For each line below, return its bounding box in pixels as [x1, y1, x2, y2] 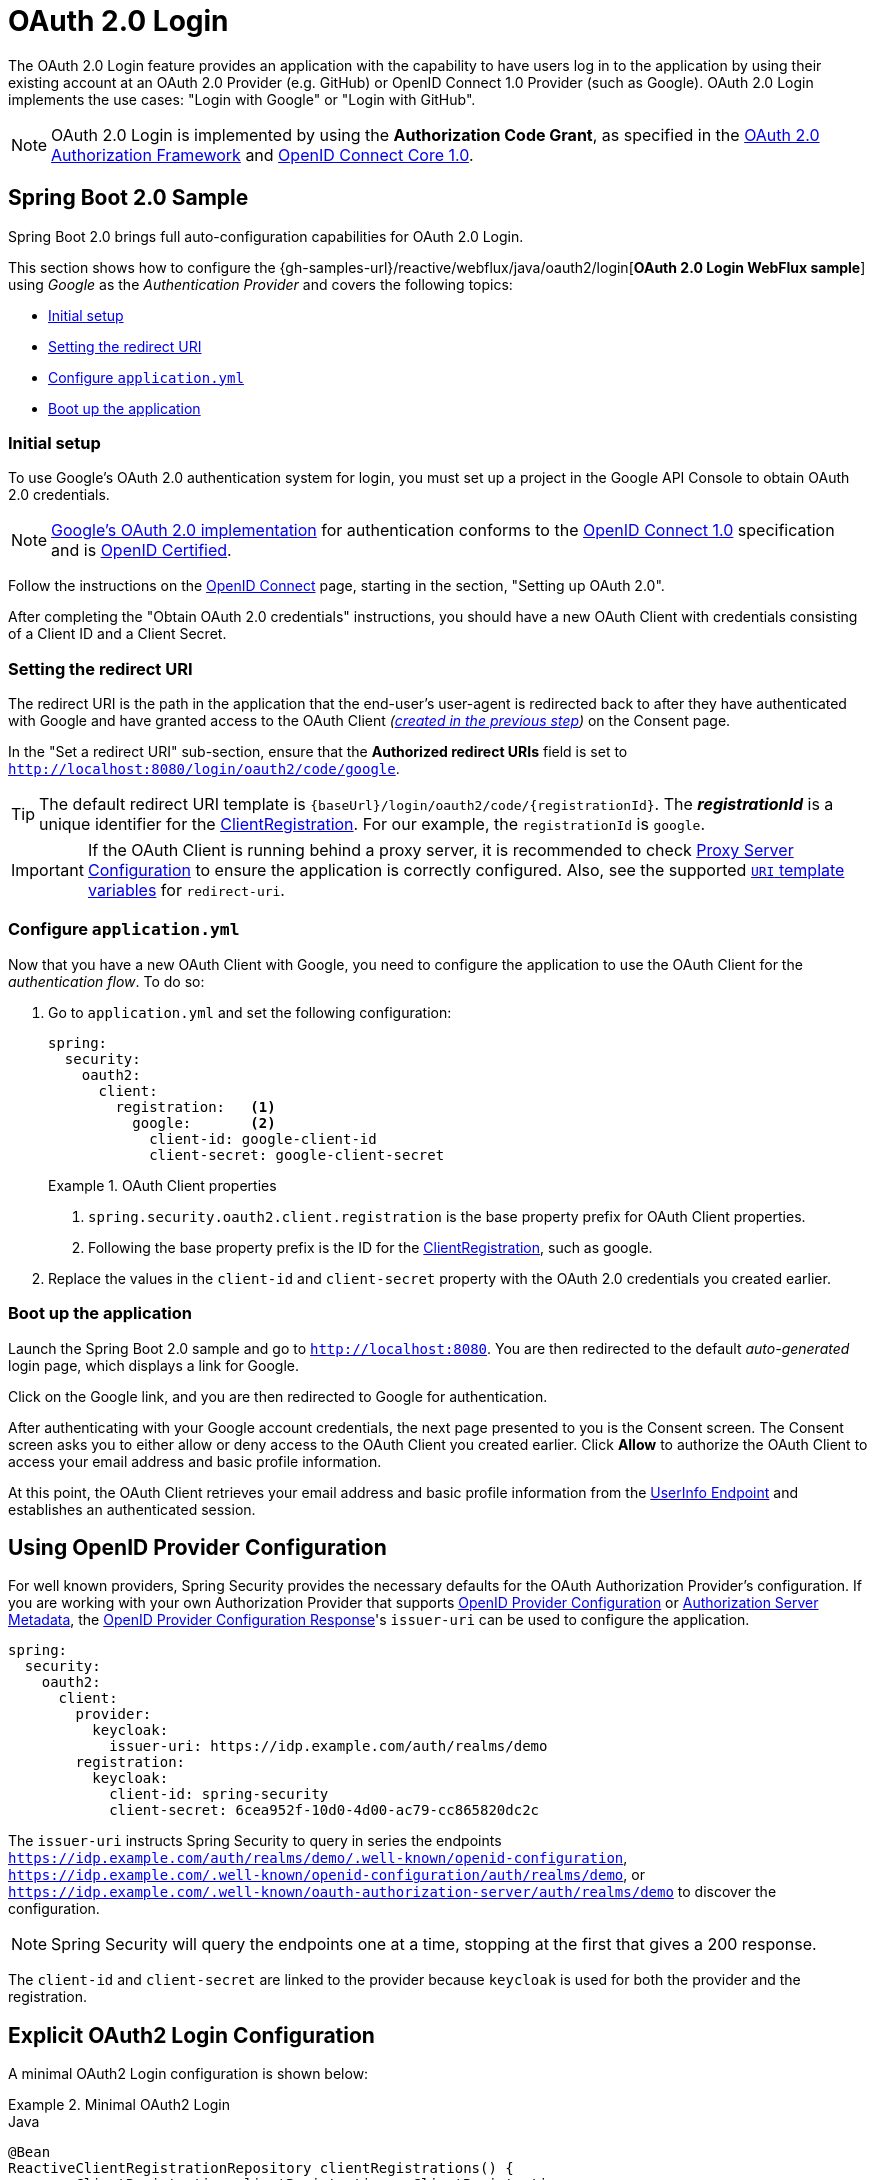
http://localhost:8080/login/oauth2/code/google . [8, 760, 400, 778]
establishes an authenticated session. [8, 1500, 256, 1518]
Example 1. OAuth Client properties [48, 1176, 277, 1194]
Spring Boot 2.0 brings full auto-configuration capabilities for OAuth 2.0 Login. [8, 227, 524, 245]
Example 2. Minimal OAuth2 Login [8, 2096, 230, 2114]
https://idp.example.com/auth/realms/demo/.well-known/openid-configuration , [8, 1849, 628, 1867]
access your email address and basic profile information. [8, 1452, 382, 1470]
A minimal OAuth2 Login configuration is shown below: [8, 2065, 369, 2083]
